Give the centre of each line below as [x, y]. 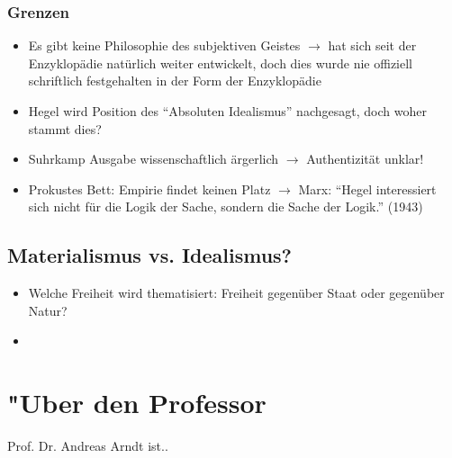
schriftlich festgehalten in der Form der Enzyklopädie [175, 81]
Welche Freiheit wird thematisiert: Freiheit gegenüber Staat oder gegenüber [236, 293]
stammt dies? [65, 128]
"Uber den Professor [137, 403]
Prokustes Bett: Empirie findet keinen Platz [149, 189]
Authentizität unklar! [365, 159]
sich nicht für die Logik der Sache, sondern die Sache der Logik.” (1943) [226, 207]
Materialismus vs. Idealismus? [150, 255]
